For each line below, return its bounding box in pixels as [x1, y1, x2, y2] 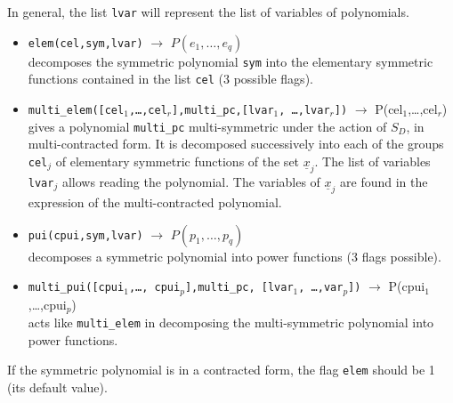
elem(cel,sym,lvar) [28, 36, 143, 50]
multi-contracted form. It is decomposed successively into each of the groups [28, 134, 444, 153]
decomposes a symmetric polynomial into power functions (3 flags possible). [28, 246, 441, 265]
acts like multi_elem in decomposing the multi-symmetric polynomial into [28, 313, 434, 331]
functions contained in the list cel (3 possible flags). [28, 69, 313, 88]
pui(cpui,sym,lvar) [28, 229, 143, 242]
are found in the [340, 172, 428, 190]
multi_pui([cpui [28, 281, 125, 294]
